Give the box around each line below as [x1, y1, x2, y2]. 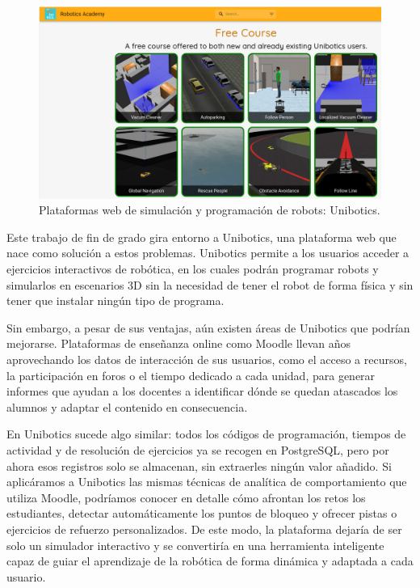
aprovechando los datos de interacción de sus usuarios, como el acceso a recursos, [6, 351, 407, 368]
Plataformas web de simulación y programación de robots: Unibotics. [39, 201, 380, 218]
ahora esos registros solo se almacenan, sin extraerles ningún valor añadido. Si [6, 457, 392, 474]
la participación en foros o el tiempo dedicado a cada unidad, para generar [6, 366, 376, 383]
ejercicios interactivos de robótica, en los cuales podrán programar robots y [6, 260, 379, 277]
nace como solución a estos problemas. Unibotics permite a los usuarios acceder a [6, 244, 409, 261]
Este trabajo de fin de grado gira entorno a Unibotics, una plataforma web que [6, 228, 397, 245]
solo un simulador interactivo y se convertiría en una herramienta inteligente [6, 536, 384, 553]
